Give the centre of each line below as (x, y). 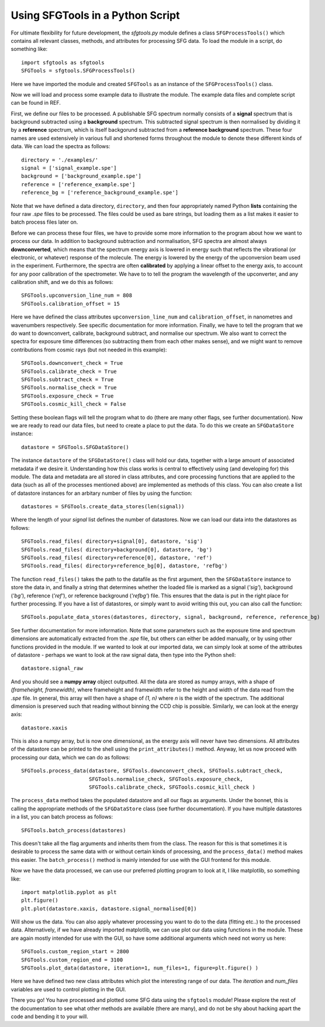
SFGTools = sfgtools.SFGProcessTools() (78, 71)
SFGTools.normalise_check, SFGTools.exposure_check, (166, 779)
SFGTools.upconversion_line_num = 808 (77, 295)
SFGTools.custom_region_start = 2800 (75, 952)
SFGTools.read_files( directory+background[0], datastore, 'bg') (117, 550)
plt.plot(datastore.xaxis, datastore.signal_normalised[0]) (109, 908)
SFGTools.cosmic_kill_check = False (74, 404)
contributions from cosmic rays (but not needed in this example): (89, 350)
